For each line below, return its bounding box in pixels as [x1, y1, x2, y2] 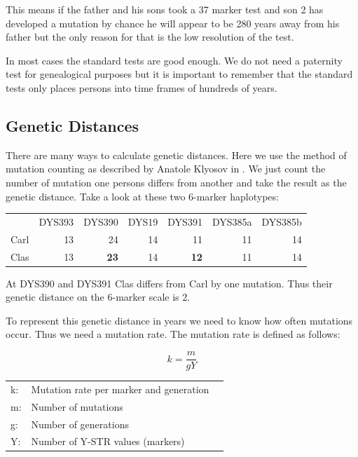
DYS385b [261, 214, 302, 228]
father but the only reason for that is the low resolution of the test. [6, 29, 294, 44]
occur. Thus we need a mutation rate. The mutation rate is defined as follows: [6, 327, 340, 341]
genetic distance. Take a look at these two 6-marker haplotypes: [6, 189, 279, 203]
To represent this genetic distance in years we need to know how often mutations [6, 313, 353, 327]
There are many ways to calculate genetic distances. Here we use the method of [6, 147, 347, 162]
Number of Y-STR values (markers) [31, 434, 185, 449]
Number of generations [31, 416, 129, 431]
